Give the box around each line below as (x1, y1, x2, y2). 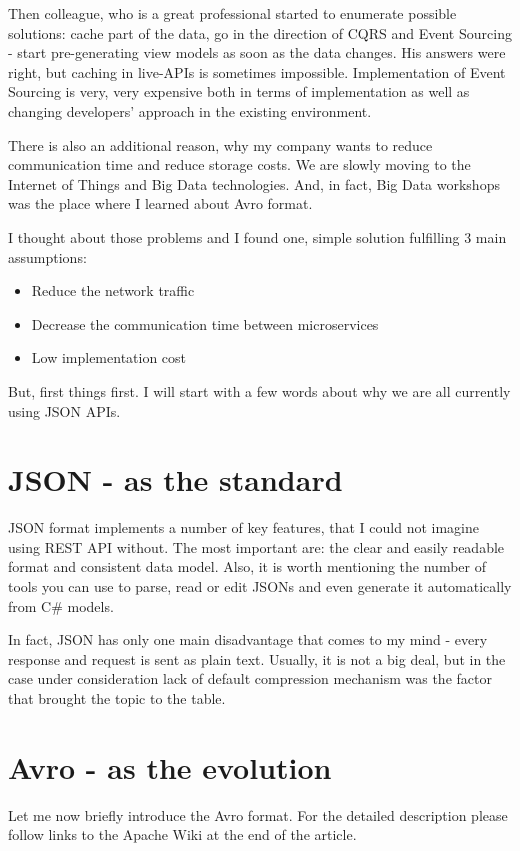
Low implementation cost (31, 347, 187, 368)
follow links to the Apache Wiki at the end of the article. (8, 824, 357, 845)
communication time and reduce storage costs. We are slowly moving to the (8, 154, 471, 175)
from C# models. (8, 595, 114, 616)
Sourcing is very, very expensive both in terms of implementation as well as (8, 81, 470, 102)
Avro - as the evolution (8, 746, 332, 787)
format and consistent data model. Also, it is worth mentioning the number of (8, 556, 486, 577)
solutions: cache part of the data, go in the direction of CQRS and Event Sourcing (8, 22, 512, 43)
